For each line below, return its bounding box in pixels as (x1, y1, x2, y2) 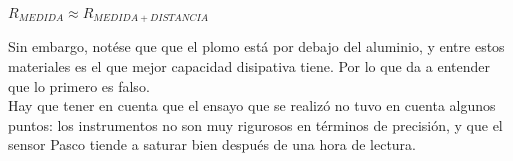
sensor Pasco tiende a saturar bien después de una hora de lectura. (8, 134, 417, 155)
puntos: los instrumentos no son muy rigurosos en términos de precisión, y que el (8, 114, 503, 135)
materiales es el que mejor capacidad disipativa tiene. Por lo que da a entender (8, 56, 490, 77)
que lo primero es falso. (8, 75, 150, 96)
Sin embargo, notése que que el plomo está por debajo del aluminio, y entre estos (8, 36, 505, 57)
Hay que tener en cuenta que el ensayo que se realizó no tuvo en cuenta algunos (8, 95, 496, 116)
